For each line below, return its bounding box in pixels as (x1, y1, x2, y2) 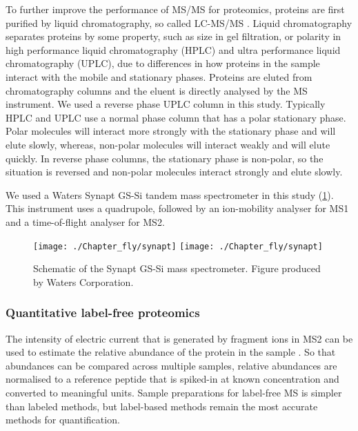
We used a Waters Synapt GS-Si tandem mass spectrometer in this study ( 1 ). (6, 187, 334, 202)
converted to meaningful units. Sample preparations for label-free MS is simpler (6, 385, 342, 399)
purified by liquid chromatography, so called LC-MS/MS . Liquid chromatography (6, 15, 352, 30)
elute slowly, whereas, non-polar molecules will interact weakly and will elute (6, 137, 330, 151)
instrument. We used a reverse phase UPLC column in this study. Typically (6, 97, 326, 111)
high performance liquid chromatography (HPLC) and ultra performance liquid (6, 42, 341, 57)
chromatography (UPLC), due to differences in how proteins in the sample (6, 56, 320, 70)
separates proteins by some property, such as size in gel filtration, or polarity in (6, 29, 341, 44)
